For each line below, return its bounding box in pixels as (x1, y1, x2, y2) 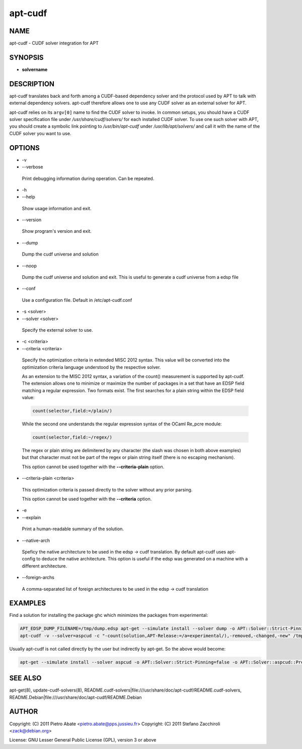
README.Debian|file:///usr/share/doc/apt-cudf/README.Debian (9, 694, 142, 700)
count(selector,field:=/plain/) (32, 408, 113, 414)
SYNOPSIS (9, 53, 44, 61)
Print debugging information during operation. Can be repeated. (22, 175, 155, 181)
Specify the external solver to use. (22, 327, 93, 333)
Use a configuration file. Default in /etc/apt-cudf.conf (22, 297, 132, 303)
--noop (22, 263, 37, 269)
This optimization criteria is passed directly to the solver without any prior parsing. (22, 486, 193, 492)
